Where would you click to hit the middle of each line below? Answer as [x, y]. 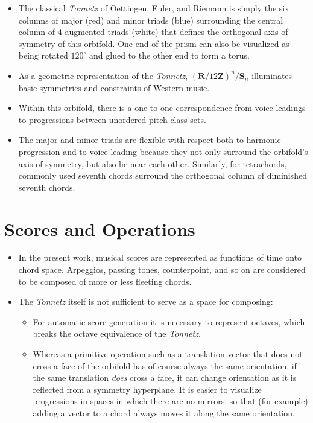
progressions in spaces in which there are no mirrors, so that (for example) [170, 401]
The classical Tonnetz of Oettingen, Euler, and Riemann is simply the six [154, 8]
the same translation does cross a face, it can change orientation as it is [165, 377]
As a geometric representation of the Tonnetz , [103, 75]
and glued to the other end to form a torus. [169, 55]
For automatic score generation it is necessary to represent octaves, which [169, 321]
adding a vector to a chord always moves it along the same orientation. [164, 412]
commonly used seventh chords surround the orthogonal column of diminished [163, 175]
